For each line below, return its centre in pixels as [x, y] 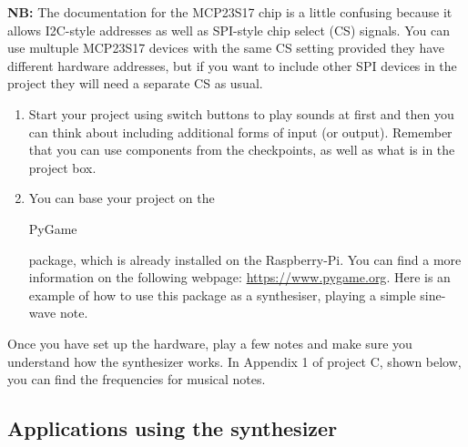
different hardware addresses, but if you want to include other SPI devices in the [232, 65]
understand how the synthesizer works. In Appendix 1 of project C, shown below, [234, 361]
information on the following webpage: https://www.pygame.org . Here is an [239, 277]
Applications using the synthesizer [173, 428]
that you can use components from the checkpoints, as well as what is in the [242, 150]
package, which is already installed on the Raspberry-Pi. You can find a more [245, 259]
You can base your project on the [122, 198]
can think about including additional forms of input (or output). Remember [240, 132]
